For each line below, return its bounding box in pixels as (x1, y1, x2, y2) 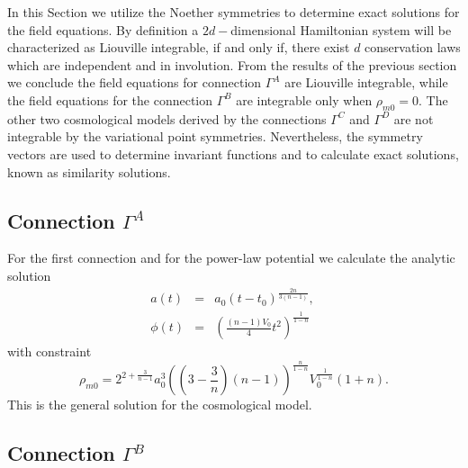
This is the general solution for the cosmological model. (7, 395, 312, 414)
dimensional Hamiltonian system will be (230, 20, 452, 39)
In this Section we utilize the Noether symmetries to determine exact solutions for (7, 3, 460, 21)
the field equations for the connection (7, 90, 213, 109)
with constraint (7, 342, 92, 361)
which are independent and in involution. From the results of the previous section (7, 55, 457, 74)
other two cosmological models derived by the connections (7, 109, 327, 128)
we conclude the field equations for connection (7, 73, 262, 92)
